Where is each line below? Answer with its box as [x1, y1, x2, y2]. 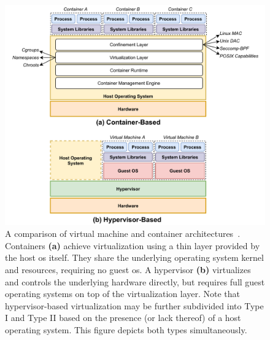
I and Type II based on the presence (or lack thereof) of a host [5, 311, 241, 324]
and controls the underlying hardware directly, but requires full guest [5, 275, 265, 288]
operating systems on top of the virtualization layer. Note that [5, 287, 241, 300]
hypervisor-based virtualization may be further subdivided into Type [5, 299, 264, 312]
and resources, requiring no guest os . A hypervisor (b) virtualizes [5, 263, 251, 276]
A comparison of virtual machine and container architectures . [5, 227, 241, 240]
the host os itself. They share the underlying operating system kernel [5, 251, 264, 264]
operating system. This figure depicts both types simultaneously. [5, 323, 247, 336]
